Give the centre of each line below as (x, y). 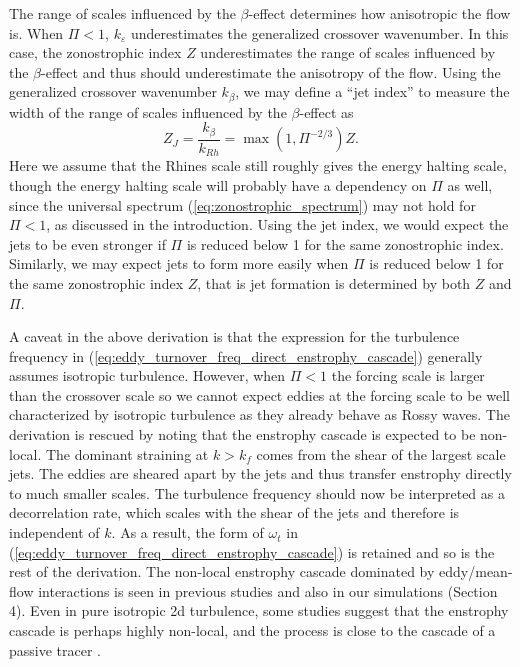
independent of (54, 532)
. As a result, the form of (187, 532)
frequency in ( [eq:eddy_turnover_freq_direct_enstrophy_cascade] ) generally (246, 355)
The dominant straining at (127, 453)
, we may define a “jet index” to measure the (372, 91)
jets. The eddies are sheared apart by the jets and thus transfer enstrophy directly (260, 473)
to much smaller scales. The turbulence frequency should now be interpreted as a (257, 492)
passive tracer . (55, 649)
